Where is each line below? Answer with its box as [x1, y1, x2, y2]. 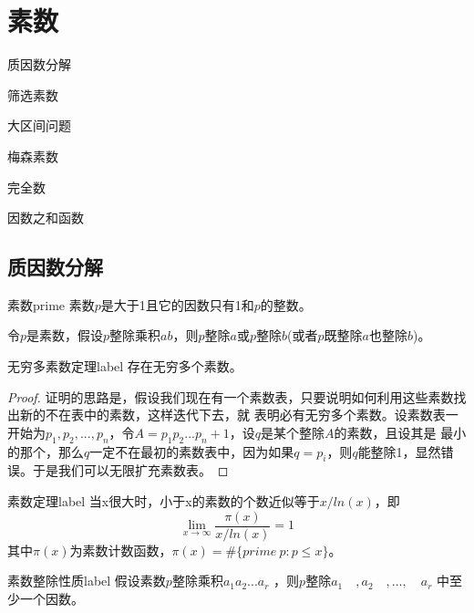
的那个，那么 [7, 442, 84, 461]
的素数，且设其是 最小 [334, 422, 467, 442]
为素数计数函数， [69, 540, 172, 559]
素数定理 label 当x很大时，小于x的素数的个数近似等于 [7, 492, 320, 511]
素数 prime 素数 [7, 295, 95, 314]
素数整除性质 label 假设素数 [7, 571, 166, 590]
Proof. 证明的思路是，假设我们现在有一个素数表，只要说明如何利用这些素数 [7, 387, 454, 406]
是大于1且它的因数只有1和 [100, 295, 254, 314]
